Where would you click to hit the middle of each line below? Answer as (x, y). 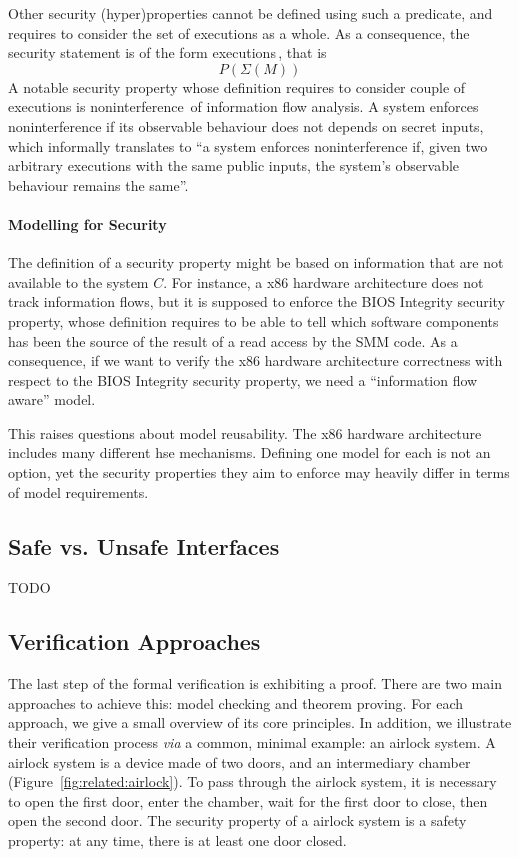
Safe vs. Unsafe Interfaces (144, 545)
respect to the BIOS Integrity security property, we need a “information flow (243, 379)
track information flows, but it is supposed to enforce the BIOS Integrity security (256, 301)
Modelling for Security (87, 223)
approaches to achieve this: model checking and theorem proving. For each (236, 702)
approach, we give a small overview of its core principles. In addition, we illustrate (260, 722)
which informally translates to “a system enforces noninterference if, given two (248, 145)
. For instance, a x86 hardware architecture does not (323, 281)
